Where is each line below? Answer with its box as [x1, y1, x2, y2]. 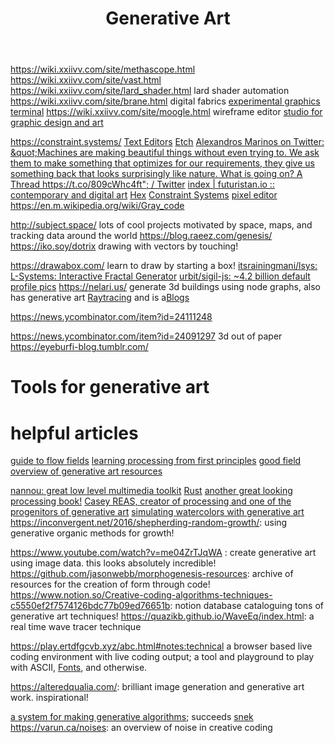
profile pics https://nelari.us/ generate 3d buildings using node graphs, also [10, 281, 322, 293]
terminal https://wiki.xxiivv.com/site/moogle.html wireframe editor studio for [10, 106, 323, 118]
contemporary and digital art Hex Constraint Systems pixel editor [10, 189, 278, 201]
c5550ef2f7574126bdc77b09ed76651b [10, 600, 171, 612]
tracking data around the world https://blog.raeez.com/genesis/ [10, 230, 273, 242]
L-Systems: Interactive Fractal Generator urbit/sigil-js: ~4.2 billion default [10, 270, 311, 282]
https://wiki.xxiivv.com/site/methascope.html [10, 63, 196, 76]
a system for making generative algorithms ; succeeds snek [10, 711, 254, 723]
